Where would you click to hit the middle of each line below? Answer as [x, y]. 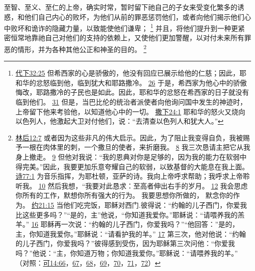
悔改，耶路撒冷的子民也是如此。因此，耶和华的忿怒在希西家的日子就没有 [132, 92]
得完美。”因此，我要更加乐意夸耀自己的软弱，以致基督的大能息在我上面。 [132, 166]
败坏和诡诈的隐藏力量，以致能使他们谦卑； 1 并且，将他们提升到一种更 [124, 27]
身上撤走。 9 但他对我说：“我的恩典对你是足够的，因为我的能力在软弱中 [131, 157]
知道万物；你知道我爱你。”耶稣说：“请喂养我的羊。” [157, 253]
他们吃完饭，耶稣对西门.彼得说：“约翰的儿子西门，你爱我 [155, 205]
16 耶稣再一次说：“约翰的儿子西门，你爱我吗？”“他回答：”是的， [135, 224]
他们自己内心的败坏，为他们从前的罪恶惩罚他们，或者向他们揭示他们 [134, 16]
